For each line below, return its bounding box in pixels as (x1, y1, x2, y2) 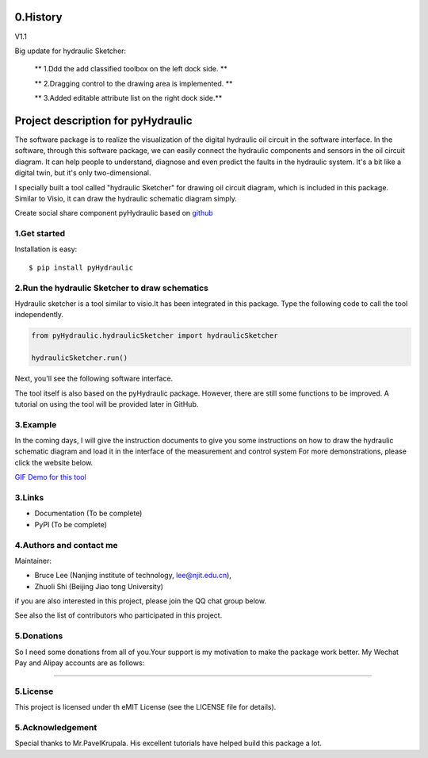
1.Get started (14, 228, 66, 239)
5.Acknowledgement (14, 722, 97, 733)
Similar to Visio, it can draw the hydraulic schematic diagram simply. (14, 193, 237, 203)
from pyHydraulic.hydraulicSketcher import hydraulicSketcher (31, 331, 278, 340)
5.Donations (14, 630, 63, 641)
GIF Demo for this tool (14, 473, 86, 482)
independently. (14, 310, 63, 320)
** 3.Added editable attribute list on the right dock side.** (34, 94, 223, 103)
